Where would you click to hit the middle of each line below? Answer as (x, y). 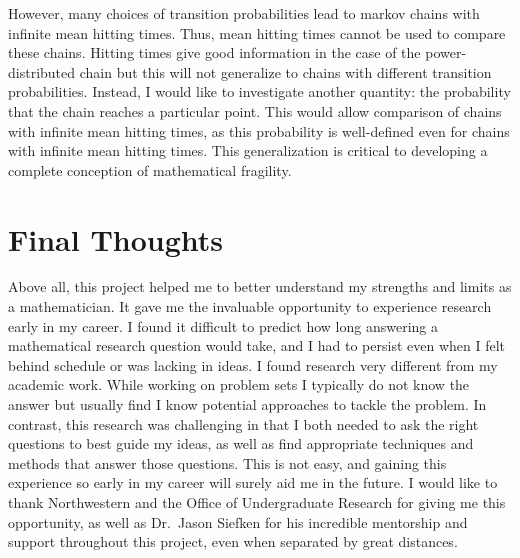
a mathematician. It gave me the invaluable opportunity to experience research (250, 306)
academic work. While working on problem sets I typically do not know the (239, 384)
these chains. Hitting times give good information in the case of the (214, 52)
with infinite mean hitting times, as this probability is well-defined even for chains (259, 130)
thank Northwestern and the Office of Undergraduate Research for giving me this (257, 502)
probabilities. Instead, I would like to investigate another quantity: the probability (259, 91)
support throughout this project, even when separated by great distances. (233, 541)
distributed (42, 71)
